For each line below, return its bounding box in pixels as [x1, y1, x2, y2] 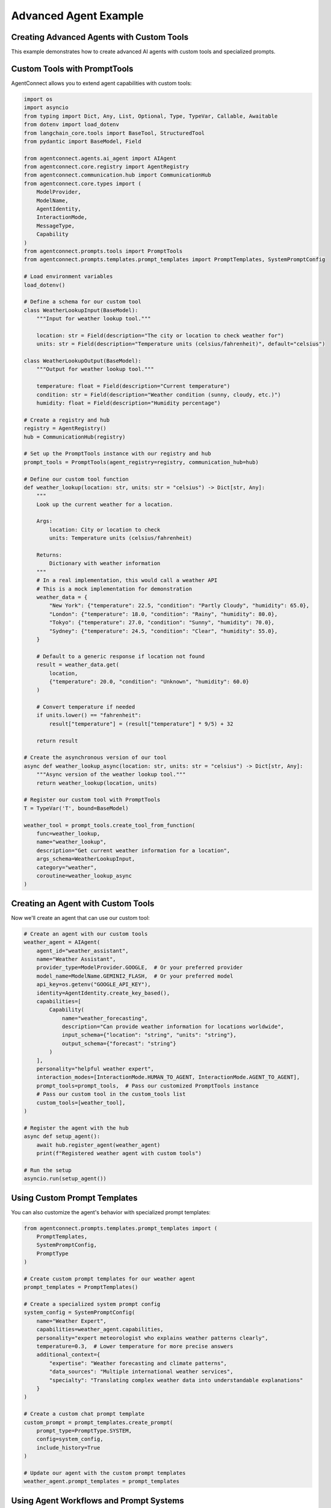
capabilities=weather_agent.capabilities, [36, 1326, 164, 1333]
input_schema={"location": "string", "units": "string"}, [61, 1031, 237, 1039]
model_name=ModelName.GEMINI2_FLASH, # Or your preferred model [36, 972, 234, 980]
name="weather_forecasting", [61, 1015, 148, 1022]
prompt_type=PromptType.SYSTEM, [36, 1427, 132, 1434]
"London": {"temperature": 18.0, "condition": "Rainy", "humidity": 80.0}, [49, 610, 278, 618]
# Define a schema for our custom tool [23, 299, 141, 305]
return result [36, 737, 78, 744]
